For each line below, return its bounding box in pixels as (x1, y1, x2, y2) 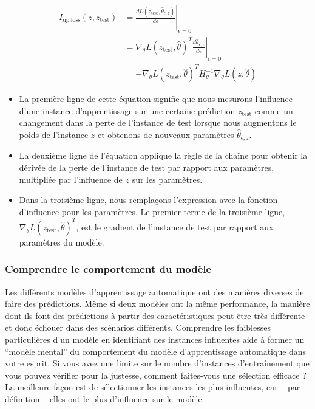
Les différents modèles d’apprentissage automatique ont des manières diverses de (5, 285, 304, 298)
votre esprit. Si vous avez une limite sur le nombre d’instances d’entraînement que (5, 357, 310, 369)
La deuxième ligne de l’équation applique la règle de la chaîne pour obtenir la (19, 149, 308, 162)
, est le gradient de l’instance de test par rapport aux (76, 220, 274, 233)
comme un (254, 104, 293, 117)
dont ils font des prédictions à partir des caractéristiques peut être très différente (5, 309, 305, 321)
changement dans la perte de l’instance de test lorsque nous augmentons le (19, 116, 297, 129)
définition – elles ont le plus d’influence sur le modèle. (5, 393, 205, 405)
